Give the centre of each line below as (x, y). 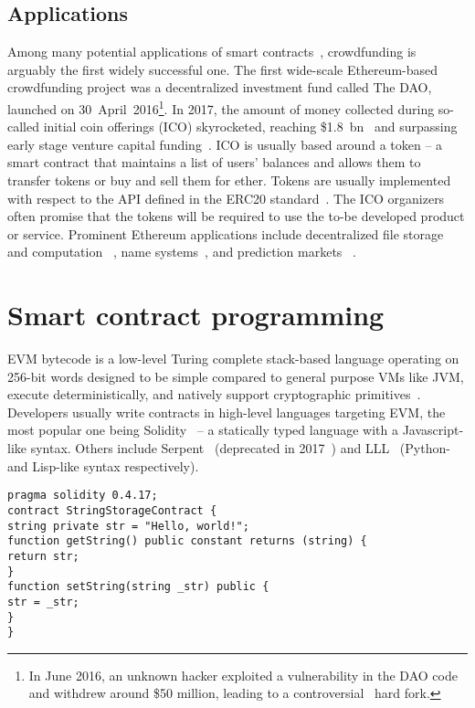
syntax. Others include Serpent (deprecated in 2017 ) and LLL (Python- (240, 448)
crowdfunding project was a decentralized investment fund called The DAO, (220, 87)
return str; (43, 556)
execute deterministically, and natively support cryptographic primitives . (214, 394)
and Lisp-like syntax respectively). (103, 465)
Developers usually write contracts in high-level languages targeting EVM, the (227, 412)
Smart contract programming (196, 315)
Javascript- (433, 430)
